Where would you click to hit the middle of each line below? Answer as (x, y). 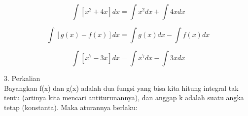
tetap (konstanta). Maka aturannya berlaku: (71, 107)
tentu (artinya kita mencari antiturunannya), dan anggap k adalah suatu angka (124, 97)
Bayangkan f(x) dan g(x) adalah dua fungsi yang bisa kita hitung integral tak (121, 88)
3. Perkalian (22, 78)
